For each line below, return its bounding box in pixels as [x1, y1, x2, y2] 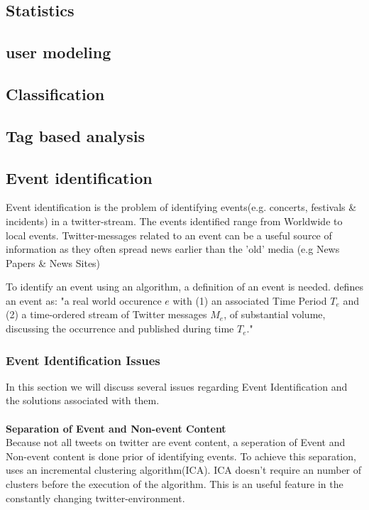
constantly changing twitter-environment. [6, 490, 185, 505]
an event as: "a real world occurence [6, 293, 162, 308]
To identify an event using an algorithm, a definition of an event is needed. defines [6, 279, 363, 294]
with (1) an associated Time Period [172, 293, 327, 308]
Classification [6, 82, 105, 104]
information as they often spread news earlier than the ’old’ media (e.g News [6, 242, 340, 256]
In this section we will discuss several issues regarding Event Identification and [6, 379, 348, 394]
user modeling [6, 41, 111, 63]
